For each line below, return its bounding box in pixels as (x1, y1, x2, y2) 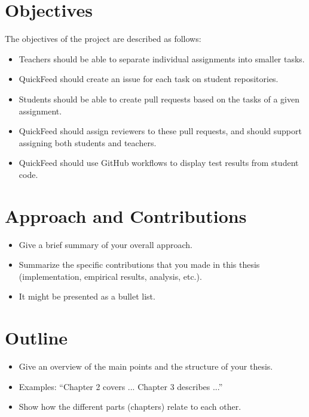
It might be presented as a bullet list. (19, 290, 155, 303)
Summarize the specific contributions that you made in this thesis (19, 258, 260, 271)
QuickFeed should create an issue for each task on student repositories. (19, 72, 279, 85)
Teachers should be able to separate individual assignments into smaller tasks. (19, 52, 305, 65)
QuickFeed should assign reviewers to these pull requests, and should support (19, 125, 302, 137)
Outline (5, 325, 68, 350)
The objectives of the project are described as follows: (5, 32, 201, 45)
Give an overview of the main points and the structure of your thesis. (19, 360, 273, 373)
